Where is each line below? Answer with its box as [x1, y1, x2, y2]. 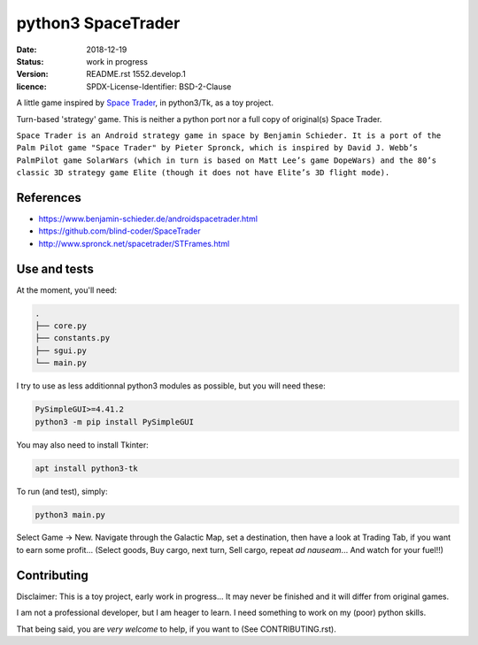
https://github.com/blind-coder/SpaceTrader [38, 226, 201, 236]
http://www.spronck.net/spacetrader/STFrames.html [38, 238, 230, 249]
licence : [16, 81, 48, 92]
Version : [16, 69, 49, 80]
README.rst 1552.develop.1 [86, 69, 186, 80]
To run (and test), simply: [16, 486, 108, 496]
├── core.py [35, 321, 88, 331]
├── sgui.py [35, 345, 88, 356]
